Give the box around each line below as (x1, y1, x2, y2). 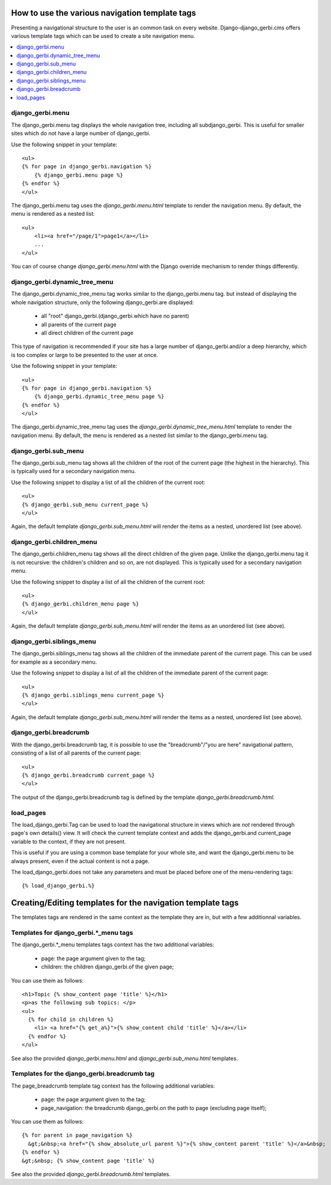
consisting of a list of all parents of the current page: (11, 749, 141, 757)
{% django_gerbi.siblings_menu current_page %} (22, 691, 165, 699)
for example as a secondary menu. (11, 658, 97, 666)
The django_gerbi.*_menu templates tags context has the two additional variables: (11, 941, 214, 948)
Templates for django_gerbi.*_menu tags (11, 928, 133, 937)
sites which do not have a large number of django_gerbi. (11, 130, 151, 137)
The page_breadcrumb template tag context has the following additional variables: (11, 1082, 216, 1089)
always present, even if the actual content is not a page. (11, 857, 150, 865)
